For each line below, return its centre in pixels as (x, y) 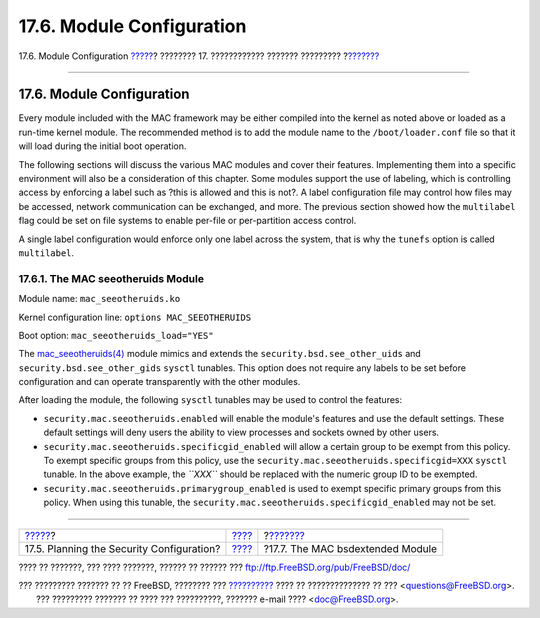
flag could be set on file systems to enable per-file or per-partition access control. (187, 221)
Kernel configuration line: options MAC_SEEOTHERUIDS (135, 317)
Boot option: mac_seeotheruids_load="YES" (116, 335)
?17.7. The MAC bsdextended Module (350, 548)
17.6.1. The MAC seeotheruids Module (111, 278)
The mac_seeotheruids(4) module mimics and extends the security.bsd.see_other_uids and (220, 354)
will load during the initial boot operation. (102, 146)
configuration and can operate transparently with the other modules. (159, 382)
